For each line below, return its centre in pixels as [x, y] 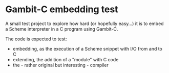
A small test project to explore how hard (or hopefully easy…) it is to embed [84, 23]
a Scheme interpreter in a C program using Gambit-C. [62, 29]
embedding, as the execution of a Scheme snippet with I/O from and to [88, 48]
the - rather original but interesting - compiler [60, 65]
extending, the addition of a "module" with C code [66, 59]
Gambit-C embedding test [62, 9]
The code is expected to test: [36, 39]
